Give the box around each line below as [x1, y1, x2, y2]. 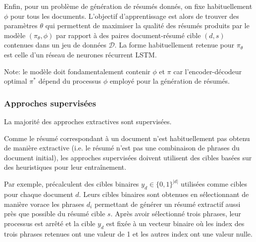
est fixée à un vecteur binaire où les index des [106, 218, 245, 228]
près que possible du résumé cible [4, 208, 105, 219]
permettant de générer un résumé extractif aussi [94, 198, 241, 209]
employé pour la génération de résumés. [109, 76, 230, 86]
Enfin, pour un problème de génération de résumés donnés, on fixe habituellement [4, 1, 253, 11]
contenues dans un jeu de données [4, 40, 106, 50]
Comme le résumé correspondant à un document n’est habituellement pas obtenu [4, 133, 250, 143]
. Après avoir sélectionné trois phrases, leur [110, 208, 241, 219]
